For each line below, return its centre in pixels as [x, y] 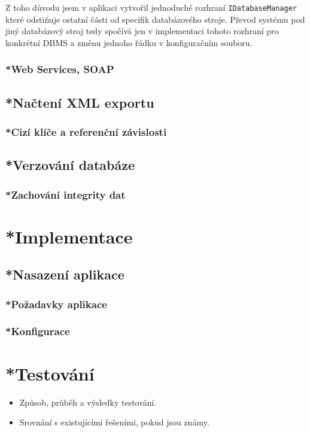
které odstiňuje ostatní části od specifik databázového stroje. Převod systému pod [155, 19]
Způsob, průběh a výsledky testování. [88, 402]
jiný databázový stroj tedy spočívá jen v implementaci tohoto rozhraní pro [142, 31]
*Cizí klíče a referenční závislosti [86, 131]
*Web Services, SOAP [60, 69]
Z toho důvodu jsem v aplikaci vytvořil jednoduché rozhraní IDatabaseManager [151, 7]
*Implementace [69, 236]
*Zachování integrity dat [66, 194]
